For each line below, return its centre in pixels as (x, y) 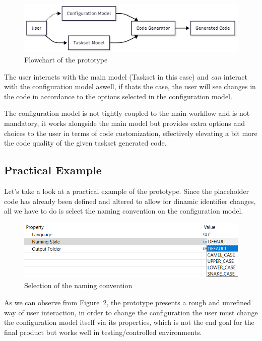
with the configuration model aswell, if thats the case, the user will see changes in (130, 86)
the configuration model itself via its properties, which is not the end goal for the (129, 322)
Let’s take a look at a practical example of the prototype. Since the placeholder (127, 191)
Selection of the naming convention (78, 285)
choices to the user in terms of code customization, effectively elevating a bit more (131, 133)
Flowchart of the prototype (66, 60)
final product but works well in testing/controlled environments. (103, 332)
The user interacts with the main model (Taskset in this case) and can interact (126, 76)
